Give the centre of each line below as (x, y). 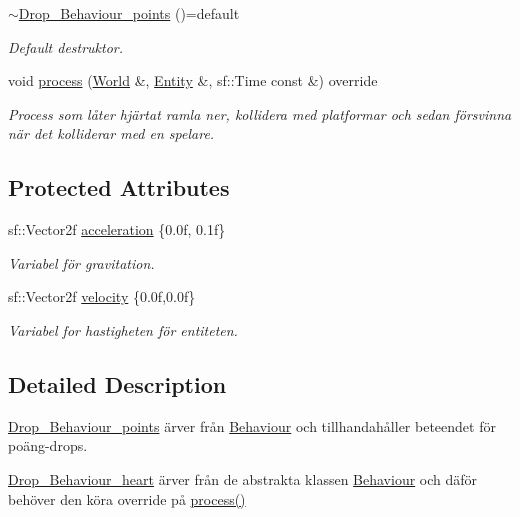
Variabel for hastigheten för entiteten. (123, 329)
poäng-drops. (48, 445)
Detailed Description (117, 383)
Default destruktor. (66, 46)
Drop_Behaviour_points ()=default (129, 13)
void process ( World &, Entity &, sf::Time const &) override (193, 80)
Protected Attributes (119, 187)
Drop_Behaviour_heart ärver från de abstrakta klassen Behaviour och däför (243, 478)
